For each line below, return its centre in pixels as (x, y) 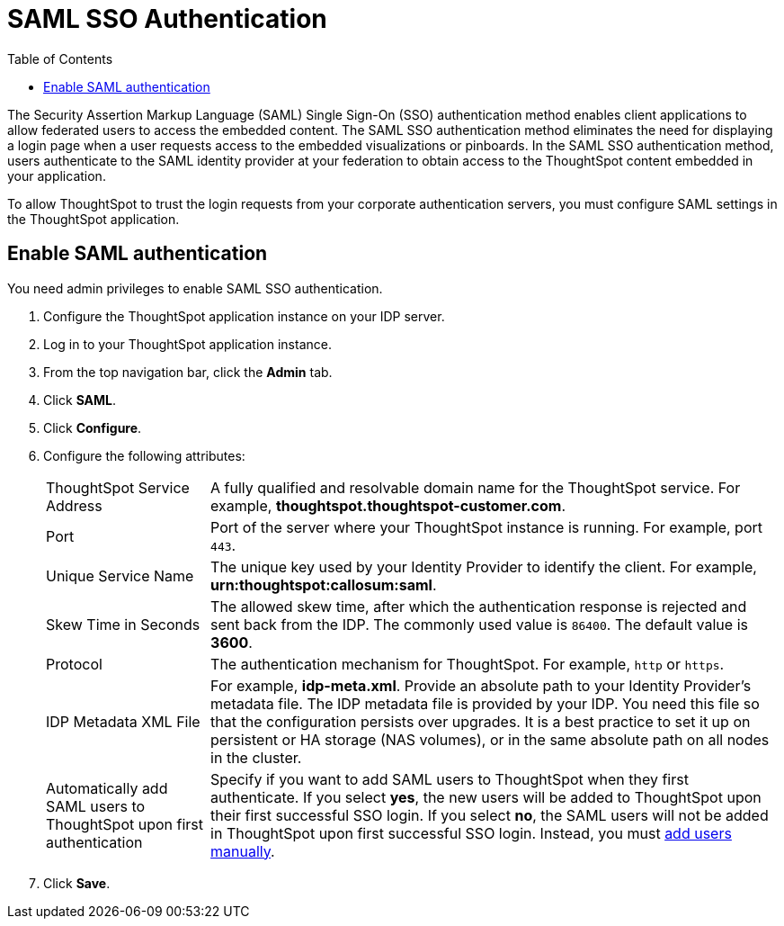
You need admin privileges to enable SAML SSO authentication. (195, 288)
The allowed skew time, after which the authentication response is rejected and (479, 606)
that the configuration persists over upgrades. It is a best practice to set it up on (481, 721)
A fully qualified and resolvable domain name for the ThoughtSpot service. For (476, 487)
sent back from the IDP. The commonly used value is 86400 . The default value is (479, 624)
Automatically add (107, 788)
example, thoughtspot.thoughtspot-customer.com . (388, 505)
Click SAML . (80, 400)
